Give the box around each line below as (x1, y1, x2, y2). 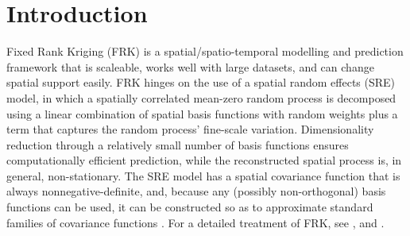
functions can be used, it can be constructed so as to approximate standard (6, 199, 373, 215)
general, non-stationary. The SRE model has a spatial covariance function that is (6, 167, 400, 184)
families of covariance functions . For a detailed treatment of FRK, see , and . (6, 214, 385, 230)
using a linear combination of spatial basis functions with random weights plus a (6, 105, 398, 122)
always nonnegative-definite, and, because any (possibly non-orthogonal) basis (6, 183, 386, 199)
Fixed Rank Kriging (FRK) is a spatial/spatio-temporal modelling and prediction (6, 43, 404, 60)
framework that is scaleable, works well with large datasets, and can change (6, 58, 374, 75)
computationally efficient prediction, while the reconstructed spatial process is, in (6, 152, 402, 168)
